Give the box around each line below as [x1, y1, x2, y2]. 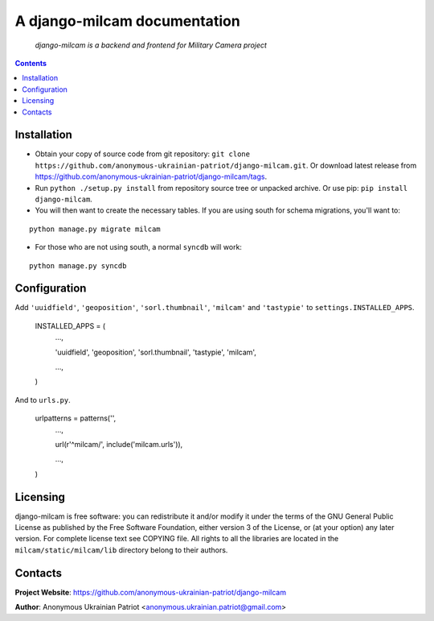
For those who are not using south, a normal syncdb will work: [35, 242, 243, 252]
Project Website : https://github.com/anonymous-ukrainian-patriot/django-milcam [14, 587, 287, 597]
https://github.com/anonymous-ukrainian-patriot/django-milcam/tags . [35, 172, 268, 181]
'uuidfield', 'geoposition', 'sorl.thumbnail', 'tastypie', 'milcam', [55, 347, 257, 357]
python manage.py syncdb [29, 261, 127, 270]
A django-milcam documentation [14, 12, 240, 30]
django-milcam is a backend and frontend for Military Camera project [35, 40, 267, 50]
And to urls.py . [14, 395, 72, 404]
